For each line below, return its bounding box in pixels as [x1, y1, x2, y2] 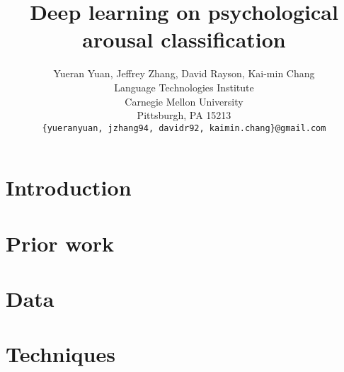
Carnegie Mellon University [125, 94, 243, 108]
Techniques [6, 339, 115, 368]
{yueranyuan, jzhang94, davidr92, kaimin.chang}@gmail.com [42, 123, 326, 133]
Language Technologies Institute [114, 79, 254, 94]
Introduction [6, 173, 132, 202]
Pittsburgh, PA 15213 [137, 108, 231, 123]
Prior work [6, 228, 115, 257]
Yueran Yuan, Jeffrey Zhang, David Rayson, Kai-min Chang [53, 66, 315, 81]
